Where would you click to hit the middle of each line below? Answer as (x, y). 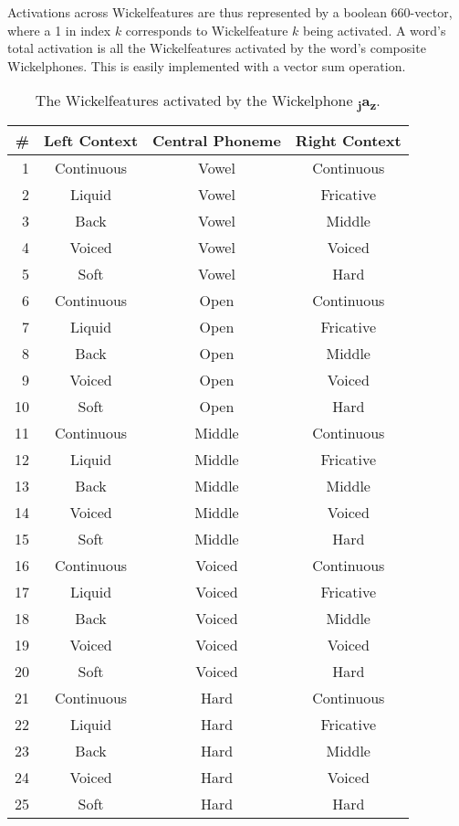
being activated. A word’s (375, 30)
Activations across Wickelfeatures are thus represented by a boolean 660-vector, (230, 12)
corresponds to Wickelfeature (207, 30)
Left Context (91, 140)
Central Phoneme (217, 140)
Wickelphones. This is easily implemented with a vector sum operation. (207, 65)
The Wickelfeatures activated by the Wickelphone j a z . (208, 102)
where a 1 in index (59, 30)
